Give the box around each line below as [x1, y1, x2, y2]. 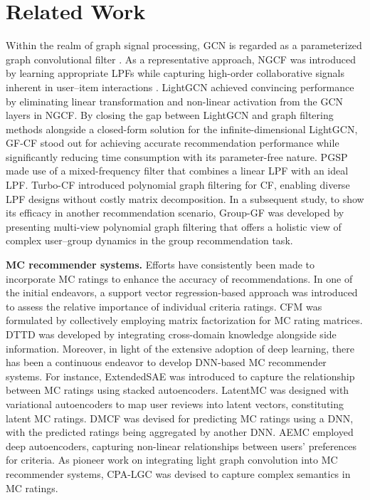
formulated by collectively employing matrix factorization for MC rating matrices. [6, 313, 363, 328]
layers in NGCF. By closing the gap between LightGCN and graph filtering [6, 108, 334, 123]
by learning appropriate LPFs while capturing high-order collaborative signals [6, 66, 344, 80]
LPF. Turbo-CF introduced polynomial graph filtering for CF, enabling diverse [6, 177, 350, 192]
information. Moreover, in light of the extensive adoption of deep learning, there [6, 340, 354, 355]
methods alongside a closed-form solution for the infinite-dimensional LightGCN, [6, 121, 358, 136]
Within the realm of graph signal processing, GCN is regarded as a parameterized [6, 38, 362, 53]
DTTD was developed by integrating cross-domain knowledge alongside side [6, 327, 337, 341]
